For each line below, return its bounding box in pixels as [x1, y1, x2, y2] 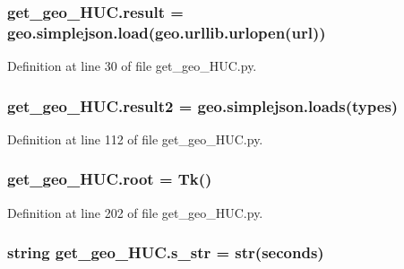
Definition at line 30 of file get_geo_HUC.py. [7, 56, 257, 75]
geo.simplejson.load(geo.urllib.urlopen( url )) [7, 21, 326, 43]
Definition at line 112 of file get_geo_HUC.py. [7, 129, 263, 148]
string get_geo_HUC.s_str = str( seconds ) [7, 241, 324, 264]
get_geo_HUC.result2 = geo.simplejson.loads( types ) [7, 94, 399, 117]
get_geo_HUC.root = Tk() [7, 168, 212, 190]
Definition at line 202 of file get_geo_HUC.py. [7, 203, 263, 221]
